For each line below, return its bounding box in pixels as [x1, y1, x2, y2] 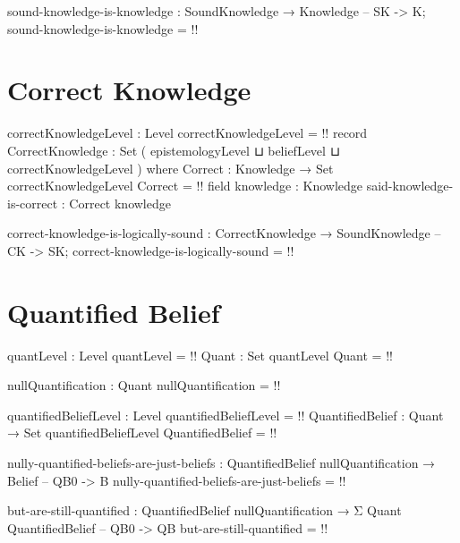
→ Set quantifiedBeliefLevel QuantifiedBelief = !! [7, 423, 277, 442]
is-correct [7, 193, 58, 212]
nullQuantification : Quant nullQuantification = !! [7, 376, 281, 395]
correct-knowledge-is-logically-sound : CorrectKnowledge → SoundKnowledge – [7, 224, 441, 242]
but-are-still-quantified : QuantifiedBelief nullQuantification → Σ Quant [7, 501, 402, 520]
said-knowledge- [366, 176, 454, 195]
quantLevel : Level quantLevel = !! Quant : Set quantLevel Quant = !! [7, 345, 393, 364]
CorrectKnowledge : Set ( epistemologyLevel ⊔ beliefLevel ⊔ [7, 140, 340, 159]
